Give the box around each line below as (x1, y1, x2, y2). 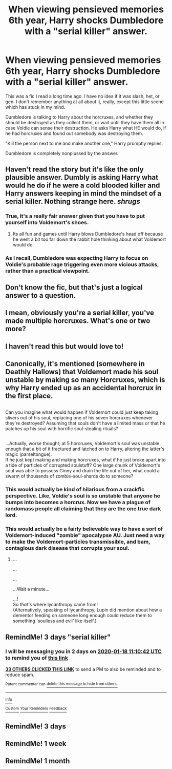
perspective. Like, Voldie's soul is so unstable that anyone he (5, 492, 160, 499)
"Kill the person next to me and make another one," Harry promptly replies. (5, 140, 163, 146)
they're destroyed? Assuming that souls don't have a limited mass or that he (5, 420, 165, 426)
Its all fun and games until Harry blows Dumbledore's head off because (12, 230, 163, 237)
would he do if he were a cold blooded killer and (5, 181, 160, 190)
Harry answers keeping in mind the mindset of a (5, 189, 162, 198)
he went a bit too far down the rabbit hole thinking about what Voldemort (12, 236, 166, 242)
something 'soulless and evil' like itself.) (12, 618, 97, 624)
